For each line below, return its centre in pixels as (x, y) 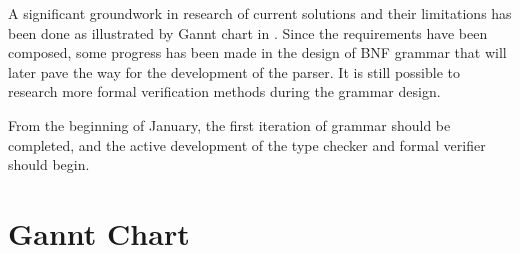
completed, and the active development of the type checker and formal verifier (247, 144)
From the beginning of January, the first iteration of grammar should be (229, 124)
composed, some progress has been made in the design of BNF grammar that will (257, 52)
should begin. (49, 164)
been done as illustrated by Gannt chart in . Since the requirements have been (248, 32)
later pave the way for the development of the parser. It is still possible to (234, 71)
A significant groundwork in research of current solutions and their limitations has (260, 13)
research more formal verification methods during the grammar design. (224, 91)
